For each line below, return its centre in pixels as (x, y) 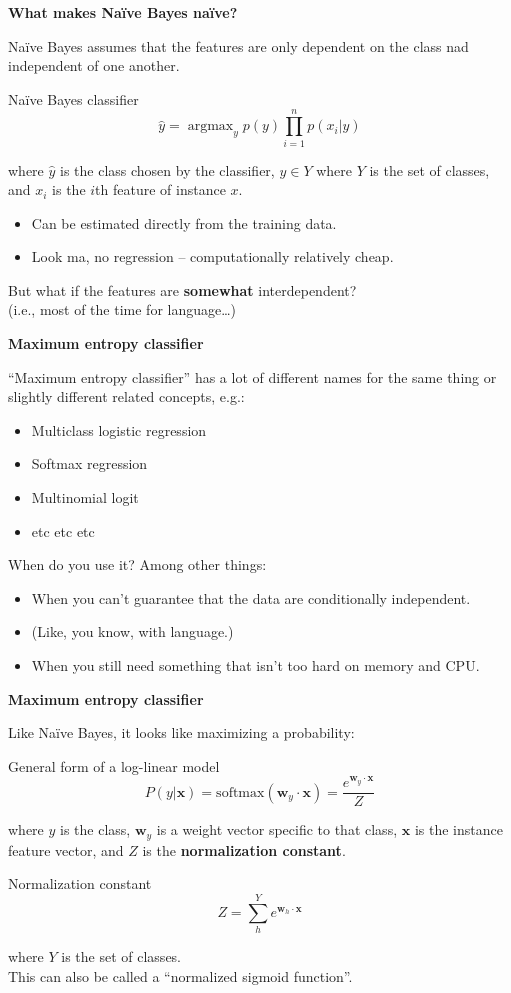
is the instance (458, 829)
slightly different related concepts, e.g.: (126, 396)
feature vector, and (66, 849)
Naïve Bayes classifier (73, 98)
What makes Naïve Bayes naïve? (123, 12)
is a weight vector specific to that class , (277, 829)
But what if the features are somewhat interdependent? (182, 289)
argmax (210, 126)
